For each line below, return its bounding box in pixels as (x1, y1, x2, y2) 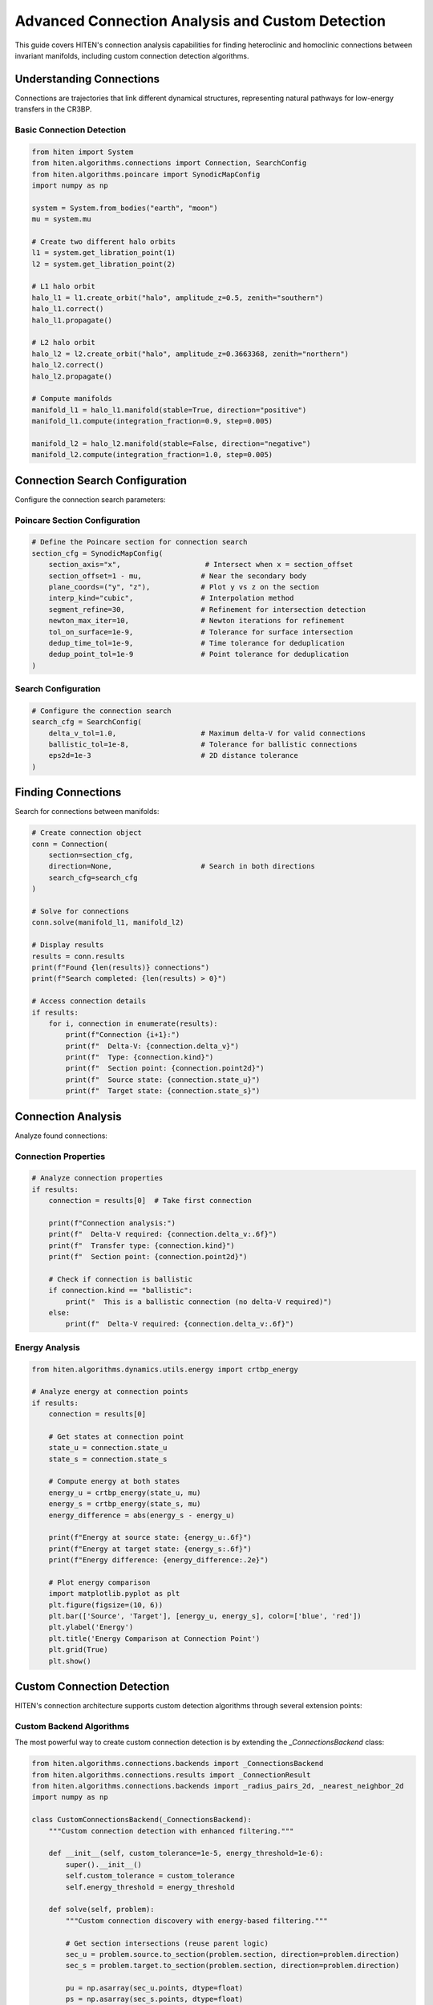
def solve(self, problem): (48, 1905, 156, 1914)
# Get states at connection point (48, 1432, 184, 1441)
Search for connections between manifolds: (14, 807, 160, 816)
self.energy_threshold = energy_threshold (65, 1882, 236, 1892)
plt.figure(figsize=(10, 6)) (48, 1600, 164, 1610)
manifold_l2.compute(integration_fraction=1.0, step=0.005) (31, 450, 273, 460)
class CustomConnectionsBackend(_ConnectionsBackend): (31, 1815, 252, 1825)
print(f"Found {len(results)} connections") (31, 962, 210, 972)
